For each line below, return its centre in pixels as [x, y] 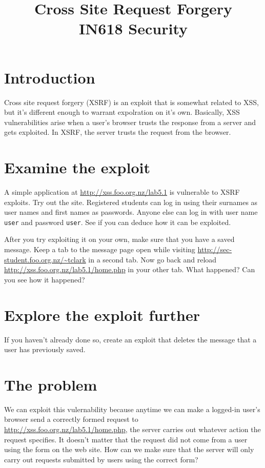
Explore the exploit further [102, 314]
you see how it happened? [45, 279]
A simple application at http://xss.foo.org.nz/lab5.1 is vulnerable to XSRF [122, 192]
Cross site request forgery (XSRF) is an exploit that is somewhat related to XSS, [131, 102]
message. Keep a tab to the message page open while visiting [100, 249]
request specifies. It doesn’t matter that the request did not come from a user [126, 439]
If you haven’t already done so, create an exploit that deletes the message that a [130, 339]
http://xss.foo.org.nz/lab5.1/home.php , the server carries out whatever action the [132, 429]
